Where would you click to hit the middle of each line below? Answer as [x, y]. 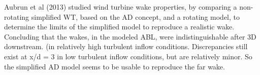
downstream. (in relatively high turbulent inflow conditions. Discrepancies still [126, 46]
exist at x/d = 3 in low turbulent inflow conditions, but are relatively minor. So [128, 56]
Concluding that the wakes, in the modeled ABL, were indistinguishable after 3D [130, 36]
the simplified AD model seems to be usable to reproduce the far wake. [115, 66]
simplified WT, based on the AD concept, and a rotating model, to [136, 16]
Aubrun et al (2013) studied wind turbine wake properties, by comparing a [121, 7]
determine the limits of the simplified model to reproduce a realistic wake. [119, 27]
